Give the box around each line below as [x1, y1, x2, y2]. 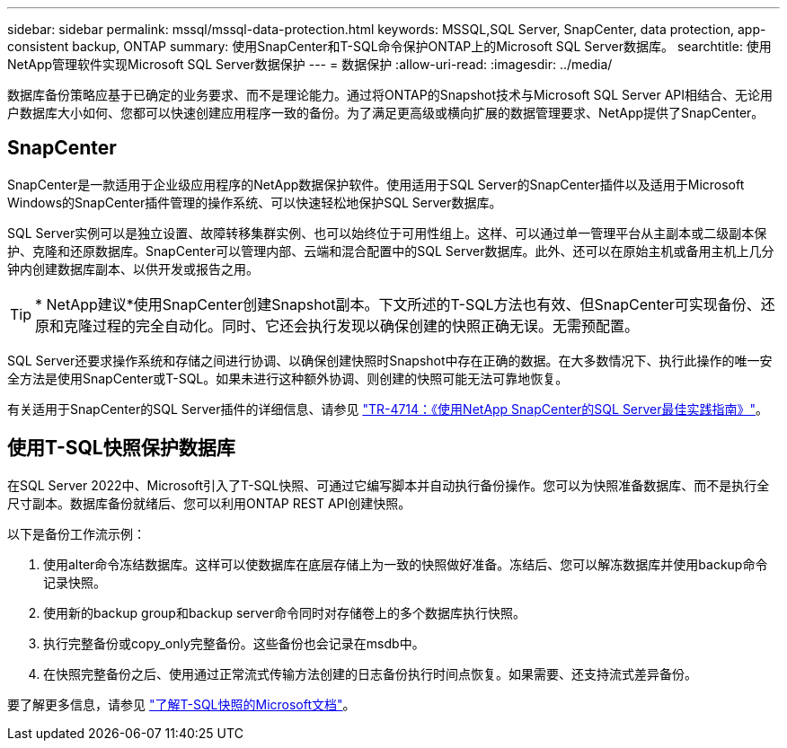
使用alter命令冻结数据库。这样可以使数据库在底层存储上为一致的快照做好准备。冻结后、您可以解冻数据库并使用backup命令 [43, 556, 768, 572]
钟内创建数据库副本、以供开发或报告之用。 [7, 260, 259, 277]
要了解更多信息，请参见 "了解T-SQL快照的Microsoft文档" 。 [7, 696, 356, 712]
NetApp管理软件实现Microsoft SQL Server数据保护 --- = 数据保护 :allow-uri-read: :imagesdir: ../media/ [7, 57, 613, 72]
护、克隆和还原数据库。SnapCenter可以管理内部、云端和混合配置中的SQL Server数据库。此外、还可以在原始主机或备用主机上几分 [7, 242, 774, 259]
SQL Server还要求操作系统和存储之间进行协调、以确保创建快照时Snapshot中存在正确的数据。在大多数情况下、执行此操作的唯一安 [7, 352, 773, 368]
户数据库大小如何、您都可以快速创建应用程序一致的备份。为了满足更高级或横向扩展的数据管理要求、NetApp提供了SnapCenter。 [7, 105, 765, 120]
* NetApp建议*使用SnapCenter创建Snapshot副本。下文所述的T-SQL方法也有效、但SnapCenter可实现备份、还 [35, 295, 775, 313]
